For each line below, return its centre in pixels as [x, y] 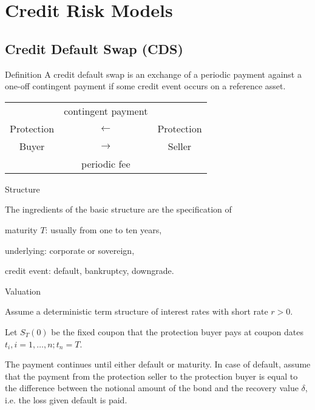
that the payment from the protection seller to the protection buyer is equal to [151, 376]
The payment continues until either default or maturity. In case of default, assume [158, 364]
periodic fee [106, 163]
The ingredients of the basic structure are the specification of [118, 209]
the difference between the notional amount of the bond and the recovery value [152, 388]
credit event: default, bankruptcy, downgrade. [90, 271]
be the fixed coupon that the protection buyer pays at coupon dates [177, 331]
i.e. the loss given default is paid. [66, 399]
